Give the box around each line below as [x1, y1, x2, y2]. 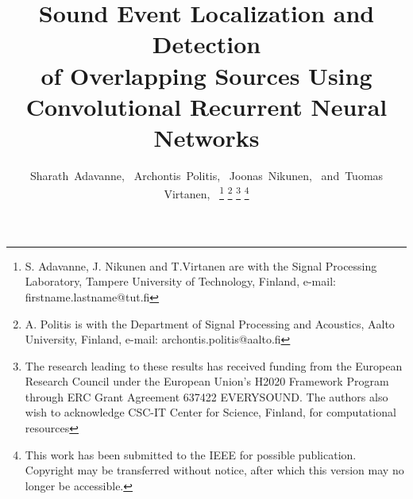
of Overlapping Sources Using [41, 59, 372, 91]
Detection [152, 28, 261, 60]
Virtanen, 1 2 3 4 [164, 183, 249, 202]
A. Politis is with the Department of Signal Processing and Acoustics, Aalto [25, 315, 395, 332]
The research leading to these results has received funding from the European [25, 357, 403, 374]
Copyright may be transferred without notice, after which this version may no [25, 462, 404, 478]
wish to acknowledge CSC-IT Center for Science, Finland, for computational [25, 404, 396, 420]
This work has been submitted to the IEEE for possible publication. [25, 446, 357, 463]
